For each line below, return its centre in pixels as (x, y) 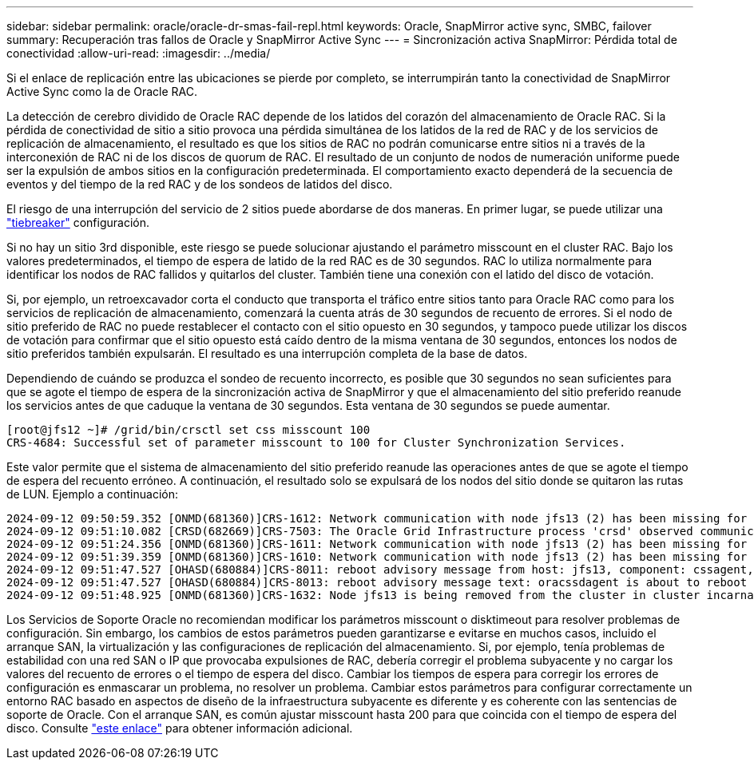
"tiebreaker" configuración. (78, 222)
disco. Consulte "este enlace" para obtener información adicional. (180, 728)
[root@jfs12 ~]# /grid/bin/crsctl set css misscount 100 (188, 430)
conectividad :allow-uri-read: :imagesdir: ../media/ (139, 53)
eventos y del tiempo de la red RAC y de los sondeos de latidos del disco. (200, 184)
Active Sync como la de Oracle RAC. (102, 91)
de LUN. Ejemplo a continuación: (92, 494)
